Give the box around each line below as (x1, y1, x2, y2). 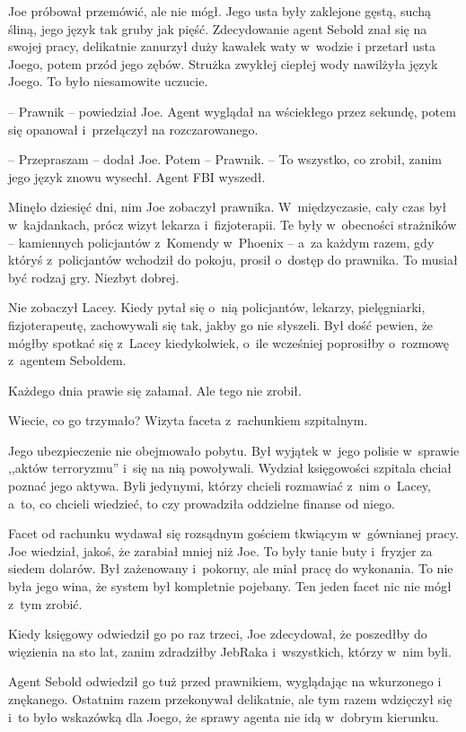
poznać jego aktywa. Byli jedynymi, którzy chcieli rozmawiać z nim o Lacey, (8, 476, 431, 495)
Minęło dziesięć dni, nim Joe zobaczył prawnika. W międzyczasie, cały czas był (8, 197, 447, 216)
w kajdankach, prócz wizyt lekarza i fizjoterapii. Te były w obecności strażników (8, 214, 457, 233)
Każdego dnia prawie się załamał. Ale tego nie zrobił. (8, 380, 302, 399)
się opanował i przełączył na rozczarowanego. (8, 119, 259, 138)
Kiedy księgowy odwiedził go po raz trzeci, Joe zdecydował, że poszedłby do (8, 624, 427, 643)
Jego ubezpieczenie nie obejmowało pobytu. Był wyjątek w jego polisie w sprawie (8, 440, 460, 459)
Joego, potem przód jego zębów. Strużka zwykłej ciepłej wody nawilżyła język (8, 54, 438, 73)
